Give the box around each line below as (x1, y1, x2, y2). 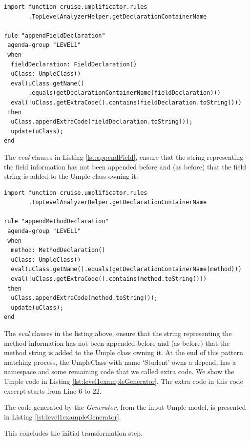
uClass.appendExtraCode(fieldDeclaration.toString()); (11, 118, 193, 126)
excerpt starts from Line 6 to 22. (4, 385, 102, 396)
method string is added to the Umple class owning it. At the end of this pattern (4, 347, 243, 357)
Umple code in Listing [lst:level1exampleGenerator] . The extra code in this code (4, 376, 243, 386)
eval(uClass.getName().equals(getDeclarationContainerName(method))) (11, 266, 242, 273)
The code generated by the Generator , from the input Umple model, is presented (4, 402, 246, 412)
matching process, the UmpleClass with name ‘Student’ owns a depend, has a (4, 357, 236, 367)
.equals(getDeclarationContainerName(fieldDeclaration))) (28, 89, 221, 97)
